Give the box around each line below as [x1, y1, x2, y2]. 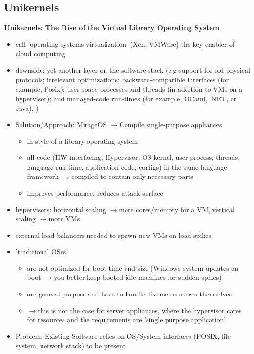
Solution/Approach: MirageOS [15, 119, 107, 129]
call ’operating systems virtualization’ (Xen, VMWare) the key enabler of [15, 39, 235, 49]
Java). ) [15, 103, 39, 113]
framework [27, 171, 59, 181]
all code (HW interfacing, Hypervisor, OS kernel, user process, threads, [27, 152, 240, 162]
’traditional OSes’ [15, 246, 68, 256]
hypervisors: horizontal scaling [15, 204, 106, 214]
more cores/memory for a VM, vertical [119, 204, 234, 214]
